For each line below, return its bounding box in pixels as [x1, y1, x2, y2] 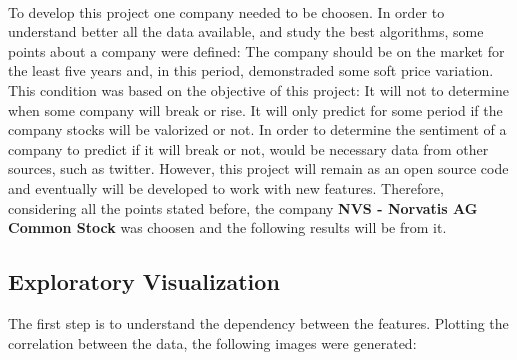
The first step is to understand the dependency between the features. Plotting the [8, 312, 509, 333]
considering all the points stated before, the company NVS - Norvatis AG [8, 197, 478, 218]
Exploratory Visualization [8, 266, 280, 297]
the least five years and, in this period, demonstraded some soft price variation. [8, 60, 494, 81]
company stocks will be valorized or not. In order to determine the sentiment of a [8, 119, 507, 140]
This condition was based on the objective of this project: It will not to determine [8, 79, 509, 100]
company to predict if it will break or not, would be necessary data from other [8, 138, 489, 159]
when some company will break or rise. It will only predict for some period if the [8, 99, 503, 120]
